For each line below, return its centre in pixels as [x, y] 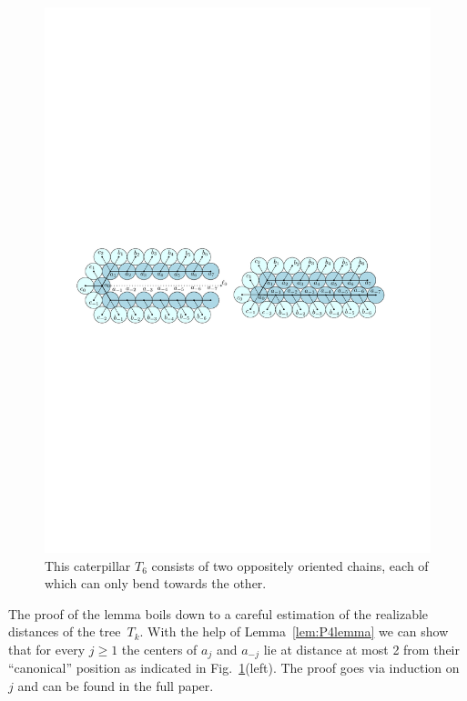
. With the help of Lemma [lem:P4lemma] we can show [294, 631]
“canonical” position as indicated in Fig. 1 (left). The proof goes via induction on [234, 668]
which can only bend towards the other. [156, 583]
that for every [47, 649]
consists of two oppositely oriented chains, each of [290, 565]
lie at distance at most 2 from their [361, 649]
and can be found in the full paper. [116, 685]
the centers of [159, 649]
